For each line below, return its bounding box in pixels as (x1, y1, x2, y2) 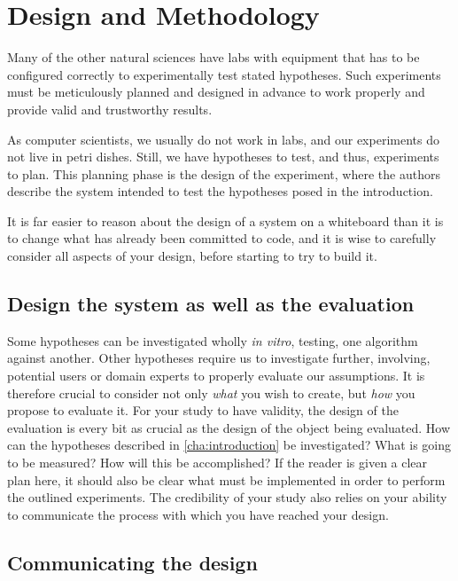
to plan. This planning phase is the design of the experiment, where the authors (7, 164, 440, 183)
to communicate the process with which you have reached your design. (7, 505, 389, 523)
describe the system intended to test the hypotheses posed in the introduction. (7, 182, 433, 200)
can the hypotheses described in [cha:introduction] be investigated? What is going (7, 436, 452, 454)
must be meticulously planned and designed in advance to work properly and (7, 82, 425, 101)
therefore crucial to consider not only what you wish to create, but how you (7, 383, 415, 402)
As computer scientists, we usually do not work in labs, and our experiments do (7, 130, 439, 148)
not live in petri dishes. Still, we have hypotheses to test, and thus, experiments (7, 147, 439, 166)
